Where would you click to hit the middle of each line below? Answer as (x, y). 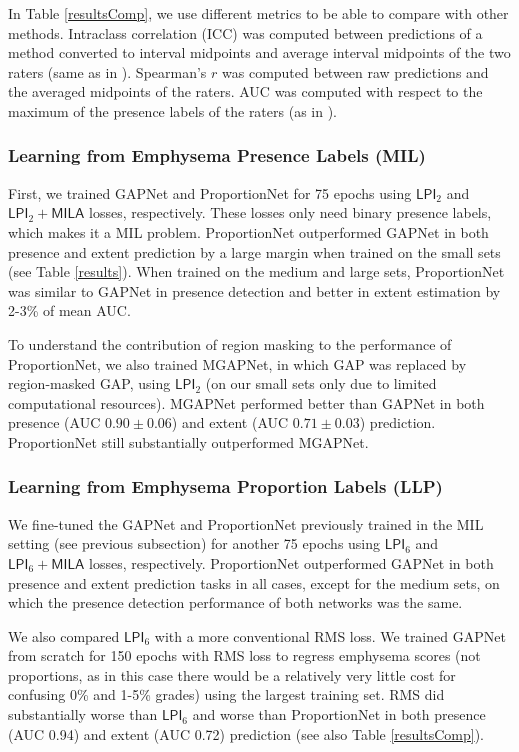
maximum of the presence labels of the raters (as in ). (173, 110)
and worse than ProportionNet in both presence (339, 714)
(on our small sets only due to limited (321, 383)
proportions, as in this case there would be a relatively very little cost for (232, 674)
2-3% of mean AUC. (69, 310)
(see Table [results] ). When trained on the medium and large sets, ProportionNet (256, 271)
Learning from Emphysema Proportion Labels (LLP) (225, 486)
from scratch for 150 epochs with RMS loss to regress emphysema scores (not (244, 655)
